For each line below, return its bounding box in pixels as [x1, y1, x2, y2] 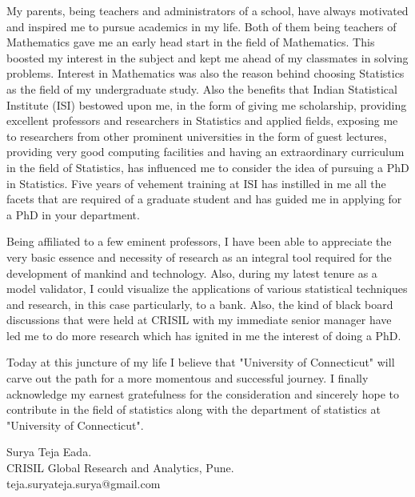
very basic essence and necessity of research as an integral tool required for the [6, 248, 392, 265]
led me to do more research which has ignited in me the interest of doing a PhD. [6, 327, 401, 343]
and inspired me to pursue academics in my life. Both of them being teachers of [6, 18, 397, 34]
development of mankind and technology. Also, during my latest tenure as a [6, 264, 377, 281]
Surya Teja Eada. [6, 443, 92, 460]
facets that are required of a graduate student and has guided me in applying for [6, 190, 402, 207]
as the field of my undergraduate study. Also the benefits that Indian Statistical [6, 80, 397, 97]
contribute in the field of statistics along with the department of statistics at [6, 401, 381, 418]
